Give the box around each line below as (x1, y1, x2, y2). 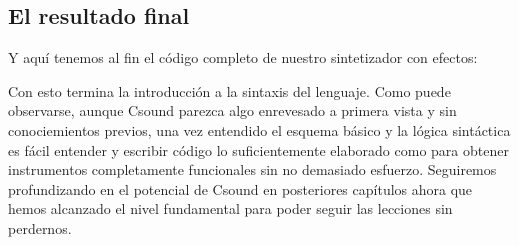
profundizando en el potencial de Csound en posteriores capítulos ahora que (8, 178, 473, 199)
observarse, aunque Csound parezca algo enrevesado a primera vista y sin (8, 100, 457, 121)
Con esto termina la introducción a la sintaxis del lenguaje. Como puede (8, 80, 451, 101)
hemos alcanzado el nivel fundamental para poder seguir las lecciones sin (8, 198, 453, 219)
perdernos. (8, 217, 72, 238)
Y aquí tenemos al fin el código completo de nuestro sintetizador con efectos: (8, 47, 478, 68)
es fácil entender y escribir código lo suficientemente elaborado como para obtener (8, 139, 509, 160)
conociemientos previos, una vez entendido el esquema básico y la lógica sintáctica (8, 119, 511, 140)
